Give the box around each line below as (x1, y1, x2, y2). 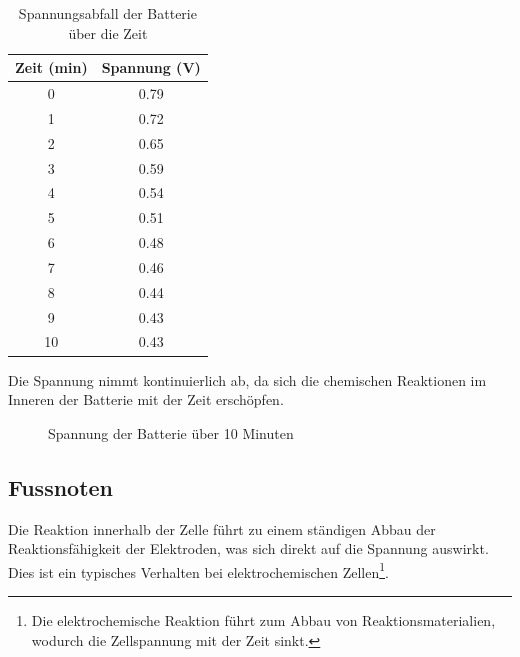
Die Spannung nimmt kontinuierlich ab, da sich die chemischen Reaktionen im (8, 369, 487, 390)
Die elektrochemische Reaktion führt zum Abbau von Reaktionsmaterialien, (31, 609, 496, 630)
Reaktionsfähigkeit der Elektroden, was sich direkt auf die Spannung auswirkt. (8, 538, 489, 559)
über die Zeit (68, 22, 148, 43)
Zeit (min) (15, 57, 88, 78)
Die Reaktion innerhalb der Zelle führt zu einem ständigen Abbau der (8, 518, 436, 539)
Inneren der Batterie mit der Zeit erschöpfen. (8, 389, 284, 410)
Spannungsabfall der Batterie (18, 3, 197, 23)
